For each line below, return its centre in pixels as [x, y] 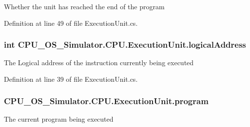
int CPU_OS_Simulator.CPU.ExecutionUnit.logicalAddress [125, 45]
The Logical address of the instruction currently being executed [99, 63]
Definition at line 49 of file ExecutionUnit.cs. [71, 23]
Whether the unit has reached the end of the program [84, 6]
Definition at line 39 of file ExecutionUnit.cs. [71, 79]
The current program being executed [59, 118]
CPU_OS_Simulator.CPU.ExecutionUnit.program [106, 100]
